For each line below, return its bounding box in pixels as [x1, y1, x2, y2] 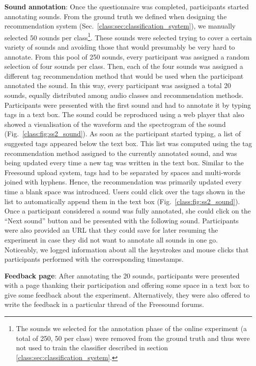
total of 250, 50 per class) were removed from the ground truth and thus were [16, 333, 250, 343]
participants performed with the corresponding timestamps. [4, 254, 184, 264]
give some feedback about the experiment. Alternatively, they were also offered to [4, 289, 250, 300]
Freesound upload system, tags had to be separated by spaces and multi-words [4, 167, 241, 177]
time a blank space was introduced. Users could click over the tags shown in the [4, 186, 245, 196]
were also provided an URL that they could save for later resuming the [4, 225, 218, 235]
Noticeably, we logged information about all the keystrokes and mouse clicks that [4, 244, 249, 254]
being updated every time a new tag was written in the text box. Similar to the [4, 157, 244, 168]
